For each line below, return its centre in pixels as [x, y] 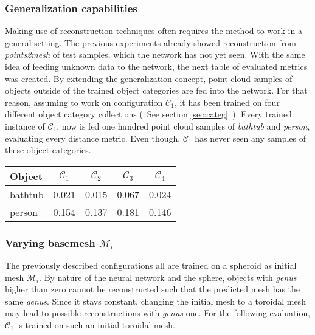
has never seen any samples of [251, 138]
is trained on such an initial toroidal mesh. [96, 324]
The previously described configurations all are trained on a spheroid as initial [151, 265]
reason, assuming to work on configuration [84, 102]
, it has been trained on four [227, 102]
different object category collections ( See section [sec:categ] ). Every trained [148, 114]
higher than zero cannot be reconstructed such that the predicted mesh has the [153, 289]
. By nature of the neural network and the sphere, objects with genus [168, 277]
